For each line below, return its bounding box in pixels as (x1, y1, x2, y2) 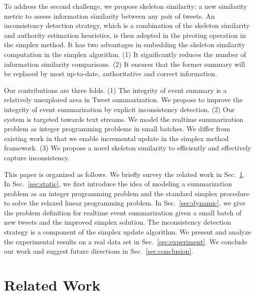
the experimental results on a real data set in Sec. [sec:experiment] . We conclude (4, 236, 248, 246)
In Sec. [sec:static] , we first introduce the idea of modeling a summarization (4, 178, 232, 189)
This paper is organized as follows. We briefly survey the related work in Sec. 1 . (4, 169, 245, 179)
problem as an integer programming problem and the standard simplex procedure (4, 188, 250, 198)
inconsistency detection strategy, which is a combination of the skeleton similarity (4, 20, 250, 30)
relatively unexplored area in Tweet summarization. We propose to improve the (4, 94, 243, 105)
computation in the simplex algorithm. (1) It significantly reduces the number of (4, 49, 246, 59)
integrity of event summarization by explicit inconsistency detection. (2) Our (4, 104, 235, 114)
